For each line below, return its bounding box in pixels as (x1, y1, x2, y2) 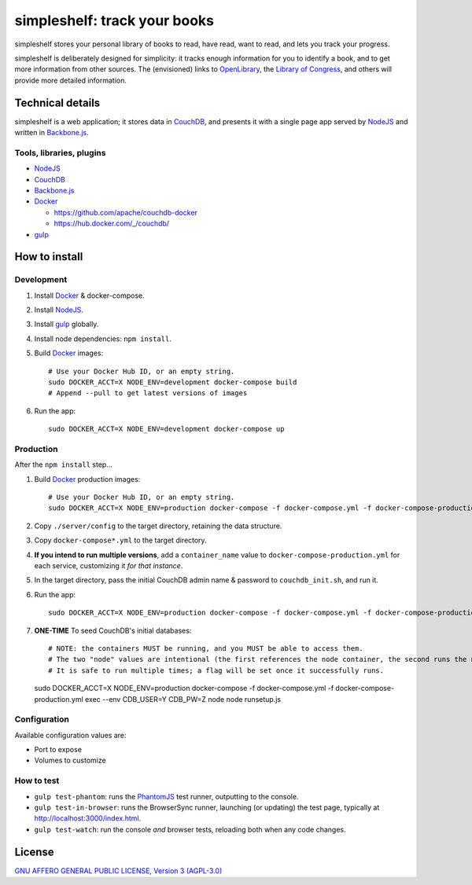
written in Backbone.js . (14, 128, 90, 138)
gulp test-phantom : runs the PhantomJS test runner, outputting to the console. (34, 791, 299, 801)
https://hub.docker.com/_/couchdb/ (53, 218, 169, 228)
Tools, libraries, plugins (14, 147, 106, 158)
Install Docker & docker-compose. (34, 291, 145, 300)
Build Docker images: (34, 348, 104, 358)
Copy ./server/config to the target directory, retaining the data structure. (34, 521, 282, 531)
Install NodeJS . (34, 305, 84, 314)
